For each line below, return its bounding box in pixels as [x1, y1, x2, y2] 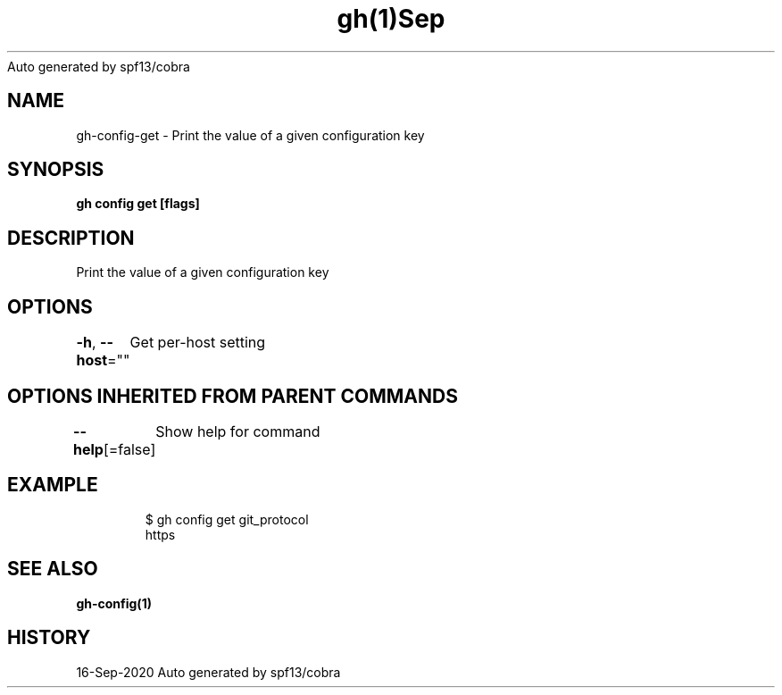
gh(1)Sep [337, 4, 445, 34]
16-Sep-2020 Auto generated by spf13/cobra [76, 664, 341, 680]
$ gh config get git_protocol [145, 511, 309, 527]
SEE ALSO [7, 557, 98, 581]
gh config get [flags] [76, 196, 200, 212]
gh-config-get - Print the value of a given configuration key [76, 127, 425, 143]
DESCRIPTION [7, 226, 135, 249]
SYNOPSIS [7, 158, 104, 181]
